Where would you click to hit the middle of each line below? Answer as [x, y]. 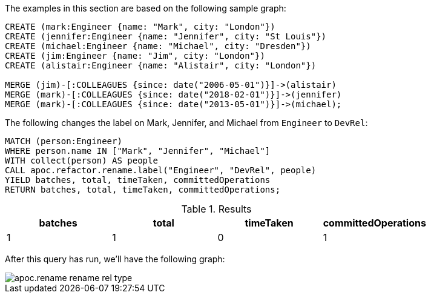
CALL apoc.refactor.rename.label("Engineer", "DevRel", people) [161, 170]
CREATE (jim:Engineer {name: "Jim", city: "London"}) [135, 56]
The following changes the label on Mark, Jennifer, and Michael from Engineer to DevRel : [186, 123]
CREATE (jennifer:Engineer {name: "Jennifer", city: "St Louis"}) [166, 36]
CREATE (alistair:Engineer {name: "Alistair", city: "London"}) [161, 65]
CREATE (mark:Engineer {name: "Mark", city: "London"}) [140, 27]
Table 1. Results [216, 209]
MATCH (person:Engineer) [64, 141]
